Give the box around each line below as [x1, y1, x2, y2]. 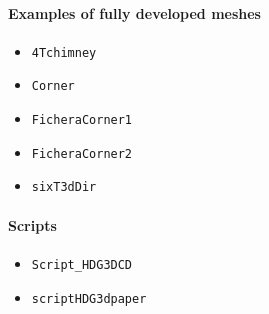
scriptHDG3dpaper [31, 291, 147, 306]
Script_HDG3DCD [31, 257, 133, 272]
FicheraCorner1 [31, 113, 133, 128]
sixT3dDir [31, 180, 97, 195]
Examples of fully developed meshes [8, 2, 261, 23]
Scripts [8, 214, 57, 235]
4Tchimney [31, 45, 97, 60]
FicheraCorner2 [31, 146, 133, 161]
